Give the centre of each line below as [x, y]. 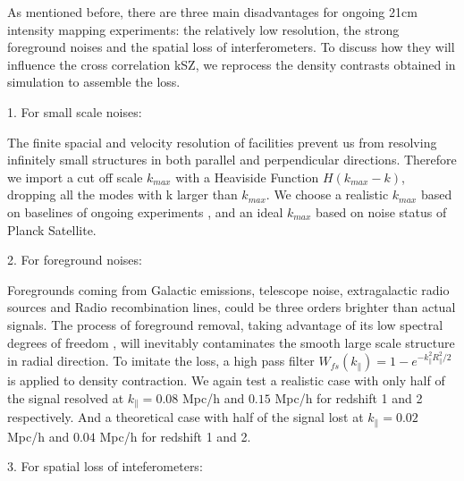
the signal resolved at [66, 397]
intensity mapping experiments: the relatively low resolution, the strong [203, 29]
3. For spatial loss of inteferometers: [105, 466]
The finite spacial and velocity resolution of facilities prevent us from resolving [222, 142]
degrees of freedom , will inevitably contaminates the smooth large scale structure [231, 342]
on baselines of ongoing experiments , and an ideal [145, 211]
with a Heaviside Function [247, 177]
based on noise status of [381, 211]
